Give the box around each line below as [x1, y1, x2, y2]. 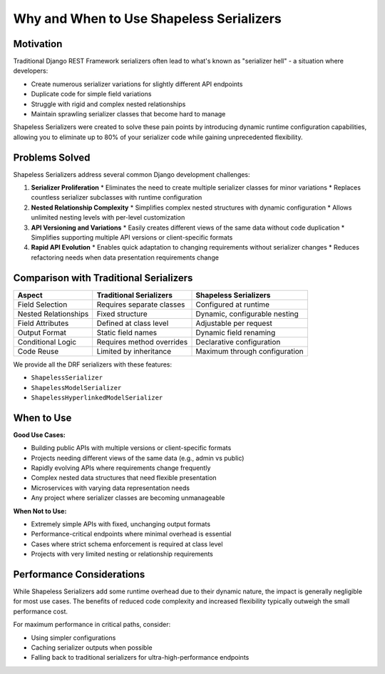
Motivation [13, 38, 63, 50]
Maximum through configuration [195, 346, 304, 356]
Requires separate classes [96, 300, 185, 310]
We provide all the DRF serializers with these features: [13, 360, 173, 369]
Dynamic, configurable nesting [195, 309, 299, 319]
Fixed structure [96, 309, 148, 319]
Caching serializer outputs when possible [31, 643, 153, 652]
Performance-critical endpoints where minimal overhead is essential [31, 530, 232, 538]
